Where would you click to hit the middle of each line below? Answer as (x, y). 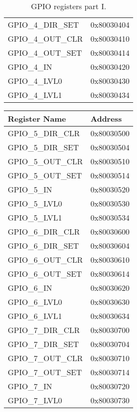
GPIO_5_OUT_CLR (46, 161)
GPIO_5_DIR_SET (43, 147)
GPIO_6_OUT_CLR (46, 260)
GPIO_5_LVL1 (35, 217)
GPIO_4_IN (30, 67)
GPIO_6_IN (30, 288)
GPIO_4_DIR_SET (43, 24)
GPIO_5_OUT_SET (45, 175)
